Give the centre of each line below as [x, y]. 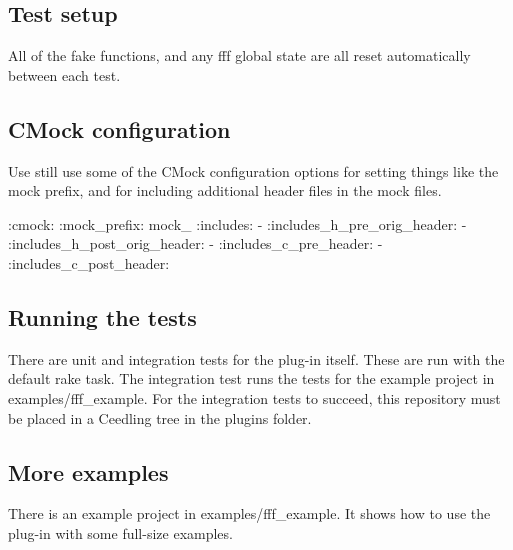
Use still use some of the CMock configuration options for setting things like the [253, 170]
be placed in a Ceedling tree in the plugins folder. [160, 417]
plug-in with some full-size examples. [120, 532]
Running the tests [102, 316]
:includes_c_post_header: [89, 262]
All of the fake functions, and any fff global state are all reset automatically [239, 55]
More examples [88, 471]
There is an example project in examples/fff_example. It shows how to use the [249, 513]
